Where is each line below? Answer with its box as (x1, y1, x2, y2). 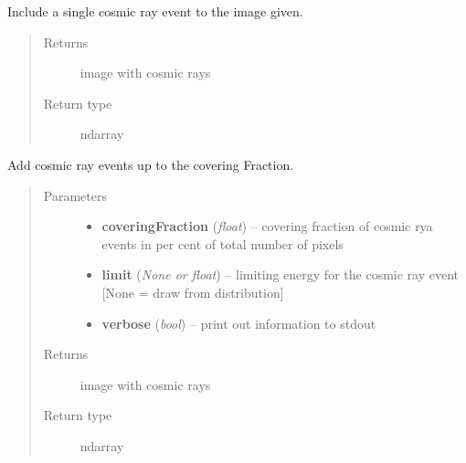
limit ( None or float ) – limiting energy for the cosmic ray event (101, 265, 459, 284)
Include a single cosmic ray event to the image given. (7, 2, 303, 20)
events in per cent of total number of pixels (101, 234, 344, 253)
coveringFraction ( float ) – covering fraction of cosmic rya (101, 216, 433, 236)
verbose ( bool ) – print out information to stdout (101, 313, 376, 332)
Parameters (43, 185, 107, 205)
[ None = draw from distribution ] (101, 282, 284, 301)
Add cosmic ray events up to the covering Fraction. (7, 154, 294, 174)
